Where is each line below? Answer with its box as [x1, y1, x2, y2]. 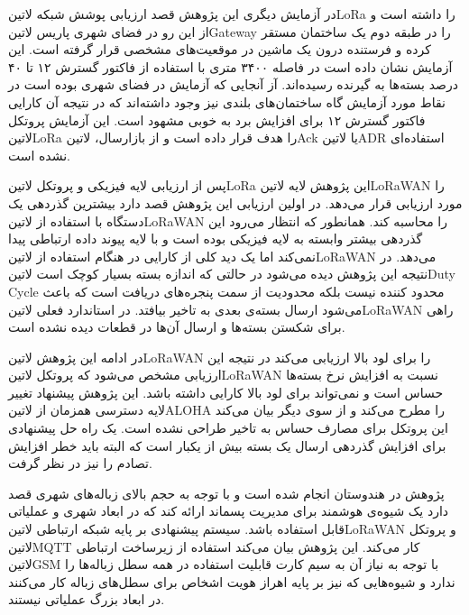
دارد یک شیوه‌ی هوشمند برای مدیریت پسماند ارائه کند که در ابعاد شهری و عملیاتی [8, 501, 449, 520]
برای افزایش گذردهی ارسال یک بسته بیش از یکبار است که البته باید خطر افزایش [8, 436, 446, 454]
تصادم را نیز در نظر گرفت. [8, 454, 152, 473]
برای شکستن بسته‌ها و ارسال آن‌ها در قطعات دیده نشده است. [8, 317, 345, 336]
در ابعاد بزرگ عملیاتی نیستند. [8, 590, 165, 609]
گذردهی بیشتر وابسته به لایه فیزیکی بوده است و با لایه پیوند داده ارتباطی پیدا [8, 229, 423, 248]
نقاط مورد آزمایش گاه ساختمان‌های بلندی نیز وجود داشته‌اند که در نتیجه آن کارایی [8, 92, 446, 111]
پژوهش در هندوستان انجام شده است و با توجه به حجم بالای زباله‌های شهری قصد [8, 483, 445, 502]
